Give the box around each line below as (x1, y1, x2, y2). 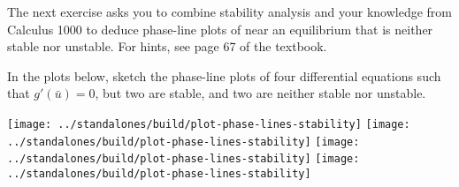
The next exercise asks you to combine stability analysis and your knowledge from (7, 3, 452, 20)
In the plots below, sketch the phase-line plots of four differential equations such (7, 66, 441, 85)
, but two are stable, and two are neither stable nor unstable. (95, 84, 426, 102)
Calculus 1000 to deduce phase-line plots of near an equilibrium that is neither (7, 19, 433, 38)
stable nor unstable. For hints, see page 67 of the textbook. (7, 37, 327, 56)
